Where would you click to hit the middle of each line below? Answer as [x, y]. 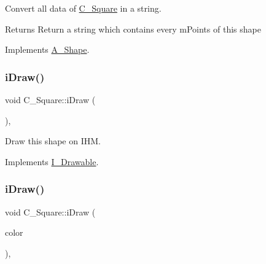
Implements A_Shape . [47, 49]
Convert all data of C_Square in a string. [83, 8]
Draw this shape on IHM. [53, 141]
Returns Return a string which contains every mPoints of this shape [133, 29]
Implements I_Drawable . [52, 161]
